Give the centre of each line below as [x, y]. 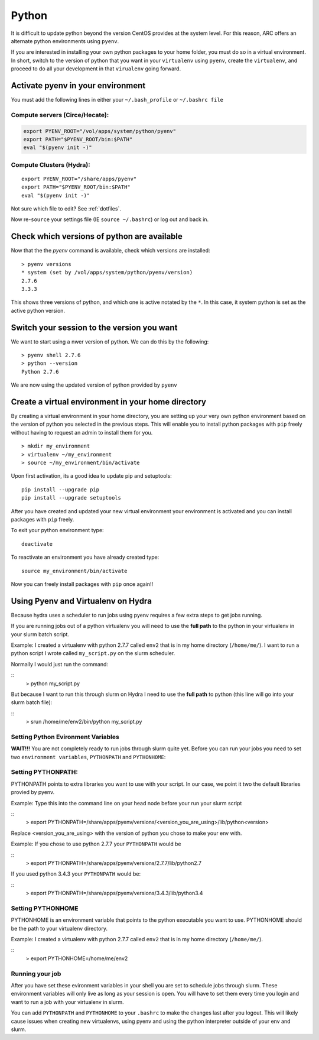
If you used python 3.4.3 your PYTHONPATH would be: [76, 874]
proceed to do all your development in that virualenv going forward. [96, 69]
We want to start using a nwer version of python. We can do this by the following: [110, 341]
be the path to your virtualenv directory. [59, 928]
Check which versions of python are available [97, 236]
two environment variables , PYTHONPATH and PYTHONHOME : [88, 757]
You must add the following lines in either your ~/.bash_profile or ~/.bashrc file [117, 100]
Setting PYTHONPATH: [44, 772]
